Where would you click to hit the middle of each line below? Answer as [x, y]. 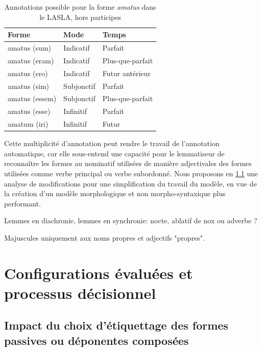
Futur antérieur [126, 73]
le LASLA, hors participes [80, 17]
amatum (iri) [28, 124]
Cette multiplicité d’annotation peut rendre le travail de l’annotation [112, 143]
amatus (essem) [32, 98]
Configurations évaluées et [99, 273]
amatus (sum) [29, 48]
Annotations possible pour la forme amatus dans [80, 7]
